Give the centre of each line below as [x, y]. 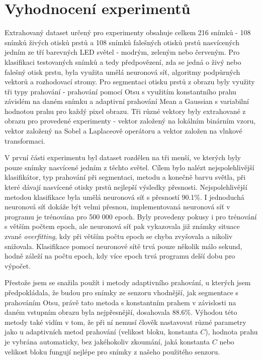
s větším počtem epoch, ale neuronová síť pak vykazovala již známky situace [122, 226]
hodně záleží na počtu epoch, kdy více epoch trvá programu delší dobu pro [120, 256]
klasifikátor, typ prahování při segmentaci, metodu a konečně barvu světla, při [125, 177]
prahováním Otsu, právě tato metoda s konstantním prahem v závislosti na [120, 302]
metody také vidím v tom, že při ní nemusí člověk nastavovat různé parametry [125, 322]
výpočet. [18, 265]
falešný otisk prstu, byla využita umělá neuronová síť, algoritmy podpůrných [122, 72]
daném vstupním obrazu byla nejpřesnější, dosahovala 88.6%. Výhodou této [121, 312]
